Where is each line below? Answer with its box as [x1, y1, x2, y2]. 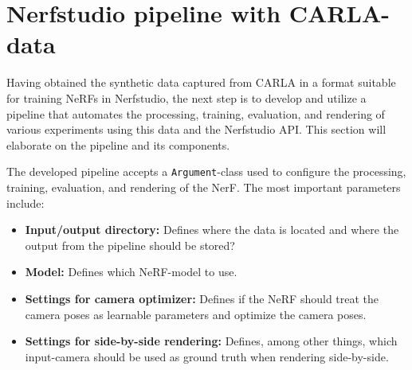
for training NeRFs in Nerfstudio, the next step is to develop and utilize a [6, 89, 367, 106]
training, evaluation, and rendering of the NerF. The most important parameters [6, 178, 401, 195]
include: [6, 194, 45, 211]
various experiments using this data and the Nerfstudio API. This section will [6, 121, 386, 138]
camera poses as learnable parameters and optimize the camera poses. [25, 306, 367, 322]
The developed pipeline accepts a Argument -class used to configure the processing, [6, 163, 406, 180]
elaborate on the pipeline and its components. [6, 136, 230, 153]
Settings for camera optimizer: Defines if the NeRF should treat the [25, 290, 379, 306]
